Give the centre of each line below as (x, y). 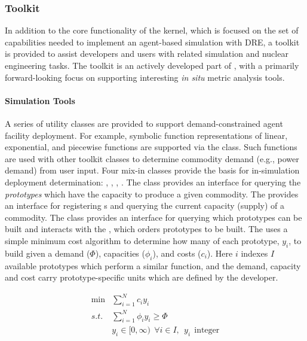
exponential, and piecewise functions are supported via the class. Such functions (151, 147)
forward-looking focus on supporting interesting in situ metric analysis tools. (145, 77)
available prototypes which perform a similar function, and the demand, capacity (153, 265)
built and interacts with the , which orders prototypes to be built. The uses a (146, 229)
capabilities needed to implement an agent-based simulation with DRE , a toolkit (152, 42)
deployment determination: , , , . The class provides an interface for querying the (153, 182)
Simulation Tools (40, 100)
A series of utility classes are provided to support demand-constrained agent (144, 123)
